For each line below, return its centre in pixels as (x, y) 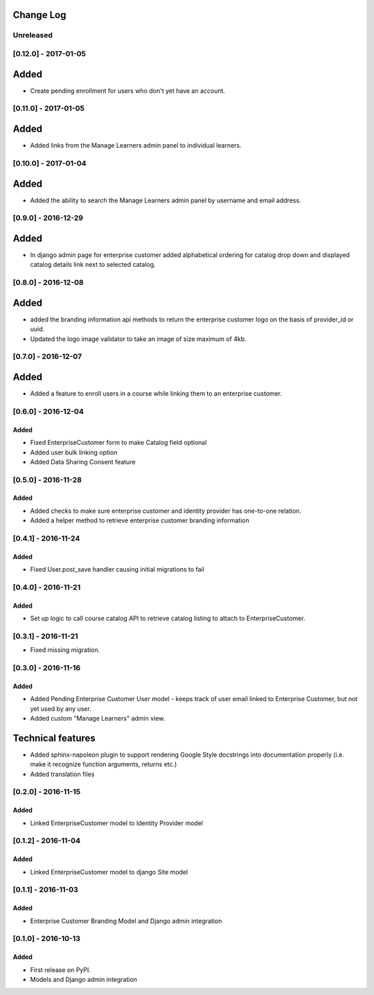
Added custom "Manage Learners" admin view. (98, 719)
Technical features (54, 738)
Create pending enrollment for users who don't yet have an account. (127, 91)
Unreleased (33, 35)
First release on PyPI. (61, 969)
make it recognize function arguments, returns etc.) (104, 764)
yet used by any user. (61, 708)
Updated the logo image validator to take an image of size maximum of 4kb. (139, 339)
